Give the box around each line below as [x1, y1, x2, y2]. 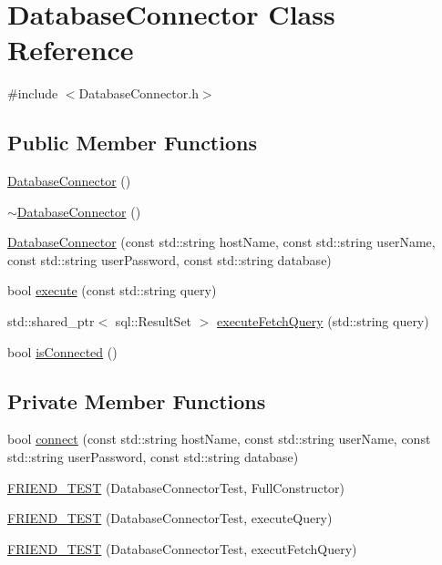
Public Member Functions [7, 128, 257, 157]
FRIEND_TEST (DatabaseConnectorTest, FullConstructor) [7, 478, 345, 497]
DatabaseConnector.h [78, 84, 199, 103]
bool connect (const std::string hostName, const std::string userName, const [7, 429, 431, 448]
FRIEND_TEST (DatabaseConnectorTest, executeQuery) [7, 508, 333, 528]
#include [7, 84, 58, 103]
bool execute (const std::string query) [7, 281, 217, 300]
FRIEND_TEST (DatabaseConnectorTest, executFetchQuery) [7, 539, 357, 558]
